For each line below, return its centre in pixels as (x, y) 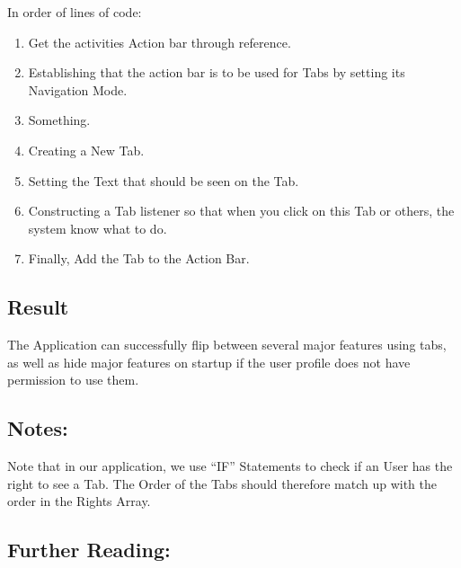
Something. (59, 120)
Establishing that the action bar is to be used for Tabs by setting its (217, 72)
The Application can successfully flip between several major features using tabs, (227, 345)
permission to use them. (73, 380)
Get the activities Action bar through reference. (160, 42)
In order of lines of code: (75, 12)
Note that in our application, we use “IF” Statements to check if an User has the (230, 466)
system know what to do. (98, 228)
